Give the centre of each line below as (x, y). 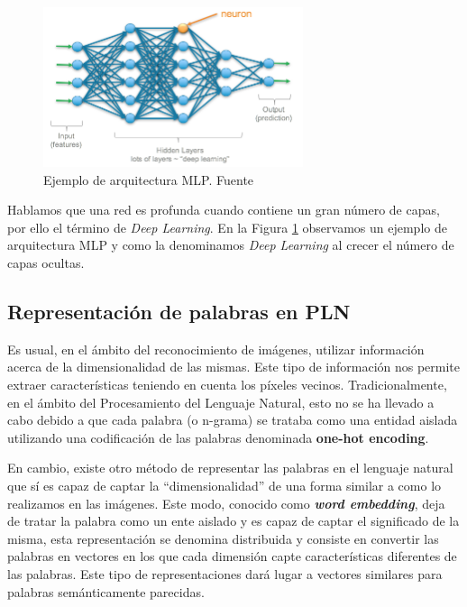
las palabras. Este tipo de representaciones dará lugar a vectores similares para (225, 573)
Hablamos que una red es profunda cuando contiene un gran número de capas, (224, 210)
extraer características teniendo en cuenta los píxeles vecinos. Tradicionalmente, (227, 385)
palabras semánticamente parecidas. (106, 591)
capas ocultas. (46, 263)
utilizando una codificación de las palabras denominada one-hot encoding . (218, 437)
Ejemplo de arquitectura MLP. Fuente (149, 179)
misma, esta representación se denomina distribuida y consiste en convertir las (223, 538)
